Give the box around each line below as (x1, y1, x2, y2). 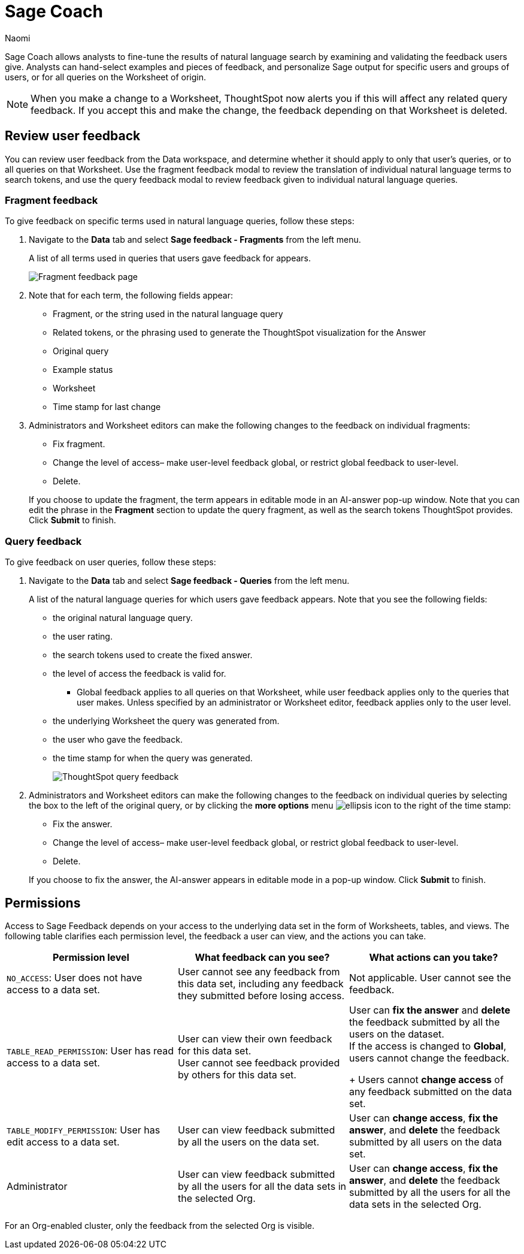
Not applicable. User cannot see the (349, 971, 511, 984)
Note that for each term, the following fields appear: (29, 290, 233, 301)
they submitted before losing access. (177, 989, 345, 1002)
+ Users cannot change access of (349, 1073, 504, 1086)
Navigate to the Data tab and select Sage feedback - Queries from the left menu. (29, 575, 350, 586)
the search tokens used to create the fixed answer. (53, 650, 253, 661)
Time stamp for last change (53, 402, 161, 412)
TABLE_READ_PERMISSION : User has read (7, 1044, 174, 1057)
